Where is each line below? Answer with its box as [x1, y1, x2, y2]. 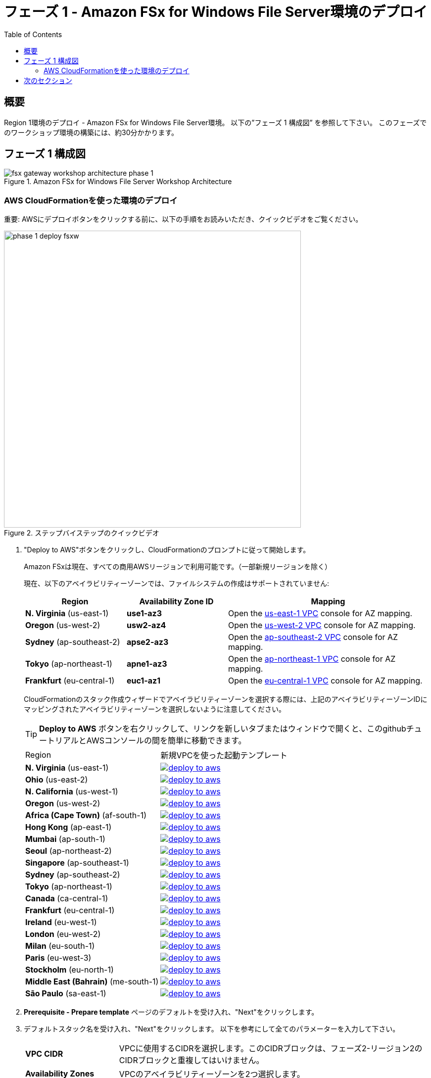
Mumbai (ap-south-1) [25, 834, 105, 844]
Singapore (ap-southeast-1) [25, 858, 129, 868]
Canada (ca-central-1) [25, 893, 108, 904]
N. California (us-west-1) [25, 786, 118, 797]
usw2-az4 [127, 620, 166, 631]
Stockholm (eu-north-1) [25, 965, 114, 975]
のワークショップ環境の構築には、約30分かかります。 [4, 128, 179, 137]
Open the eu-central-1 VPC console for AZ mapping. [228, 676, 423, 686]
